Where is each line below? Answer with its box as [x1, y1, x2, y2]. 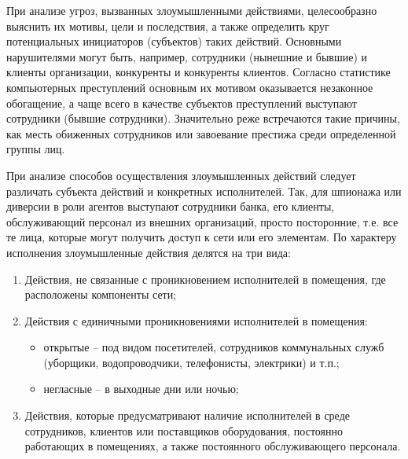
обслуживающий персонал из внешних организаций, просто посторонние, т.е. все [6, 213, 399, 229]
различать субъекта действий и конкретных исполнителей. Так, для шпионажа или [6, 182, 402, 199]
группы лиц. [6, 141, 65, 157]
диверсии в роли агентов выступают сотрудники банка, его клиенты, [6, 198, 335, 215]
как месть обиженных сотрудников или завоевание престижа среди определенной [6, 125, 396, 141]
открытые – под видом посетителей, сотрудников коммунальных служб [43, 339, 384, 355]
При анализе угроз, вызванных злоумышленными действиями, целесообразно [6, 2, 377, 18]
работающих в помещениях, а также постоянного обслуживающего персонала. [24, 438, 401, 454]
